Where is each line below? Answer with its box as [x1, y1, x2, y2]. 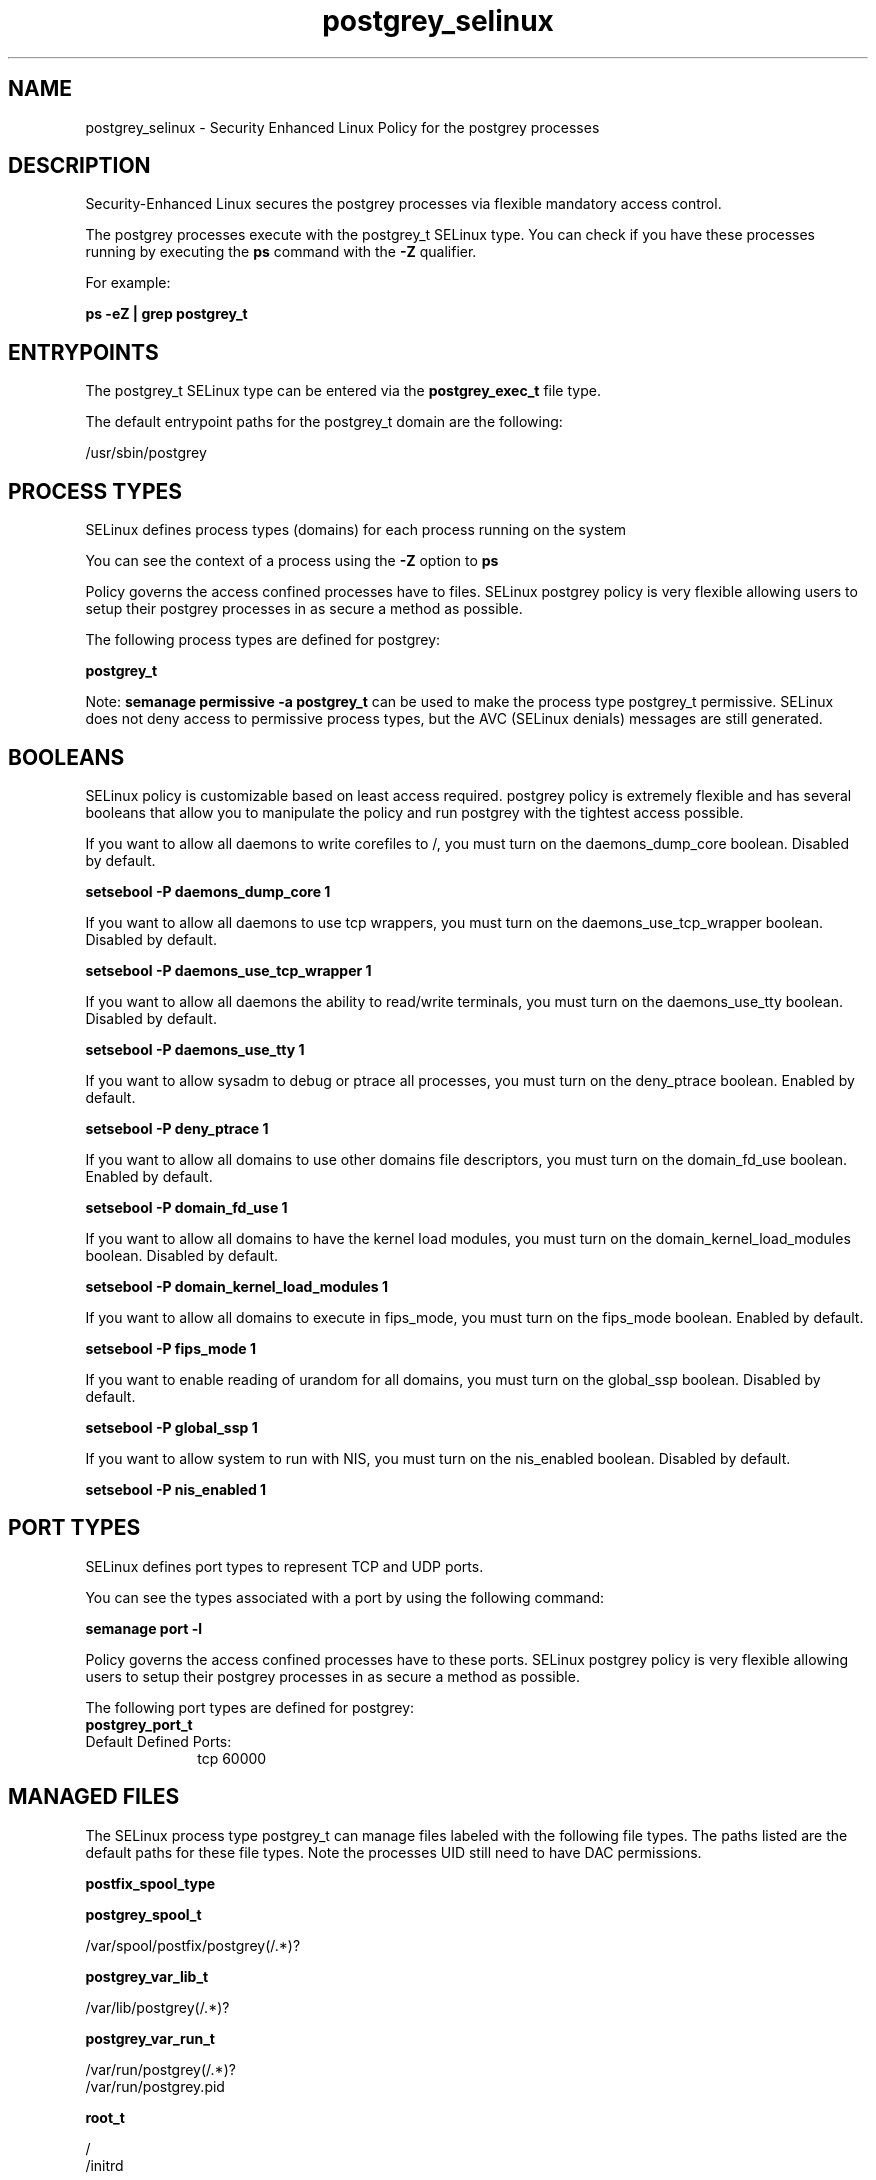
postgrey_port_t [85, 1715, 193, 1733]
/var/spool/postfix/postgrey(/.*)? [85, 1936, 301, 1954]
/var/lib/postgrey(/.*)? [85, 1998, 230, 2016]
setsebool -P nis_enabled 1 [85, 1480, 267, 1498]
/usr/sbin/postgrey [85, 444, 207, 462]
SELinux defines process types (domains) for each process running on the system [85, 521, 627, 539]
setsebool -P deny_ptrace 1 [85, 1119, 269, 1137]
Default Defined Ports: [85, 1732, 232, 1750]
